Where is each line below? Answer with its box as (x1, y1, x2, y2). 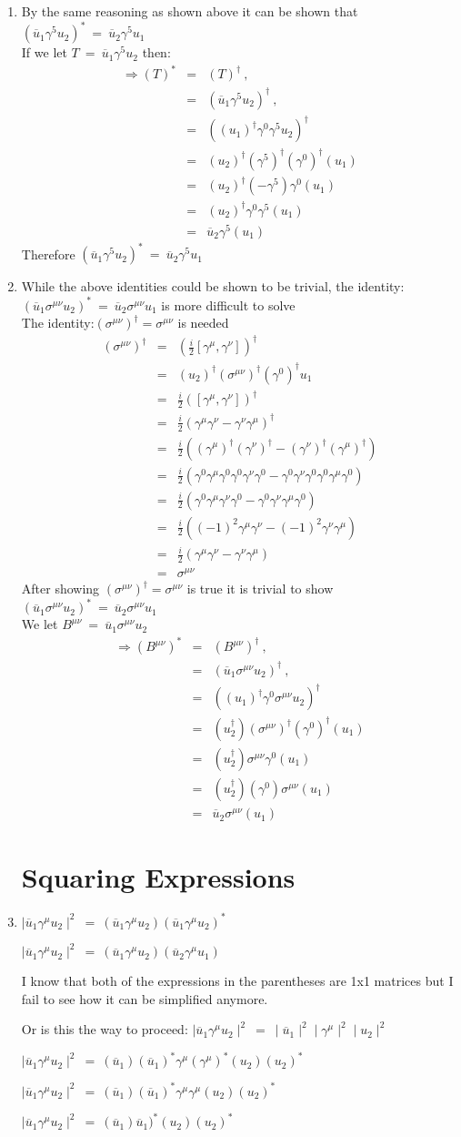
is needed (177, 313, 229, 332)
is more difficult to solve (161, 295, 296, 314)
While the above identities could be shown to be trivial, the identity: (21, 277, 405, 296)
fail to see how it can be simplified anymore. (21, 989, 268, 1008)
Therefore (21, 244, 75, 263)
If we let (21, 43, 67, 62)
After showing (21, 579, 100, 598)
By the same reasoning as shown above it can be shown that (21, 2, 358, 20)
